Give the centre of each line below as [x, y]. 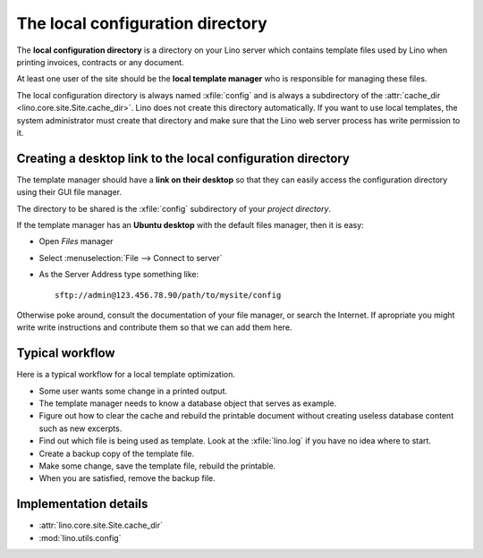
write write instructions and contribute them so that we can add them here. [154, 327]
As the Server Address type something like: [119, 275]
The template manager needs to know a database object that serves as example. [188, 403]
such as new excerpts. [80, 428]
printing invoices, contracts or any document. [100, 62]
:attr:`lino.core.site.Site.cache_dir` [101, 525]
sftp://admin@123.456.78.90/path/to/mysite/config [168, 295]
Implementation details [82, 504]
